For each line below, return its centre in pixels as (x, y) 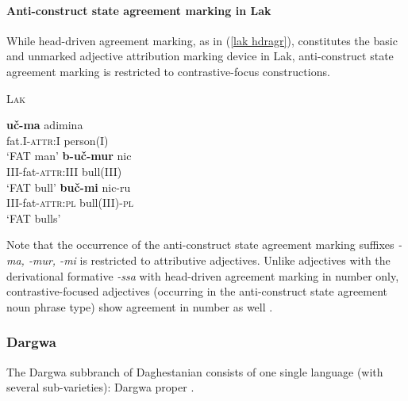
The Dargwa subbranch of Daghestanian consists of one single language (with (195, 371)
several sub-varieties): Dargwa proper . (100, 387)
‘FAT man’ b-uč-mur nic (69, 156)
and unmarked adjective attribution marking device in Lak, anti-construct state (200, 56)
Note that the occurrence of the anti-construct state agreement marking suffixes (200, 244)
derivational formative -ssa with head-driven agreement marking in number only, (203, 275)
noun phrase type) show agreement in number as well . (140, 306)
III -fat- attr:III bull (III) (64, 171)
